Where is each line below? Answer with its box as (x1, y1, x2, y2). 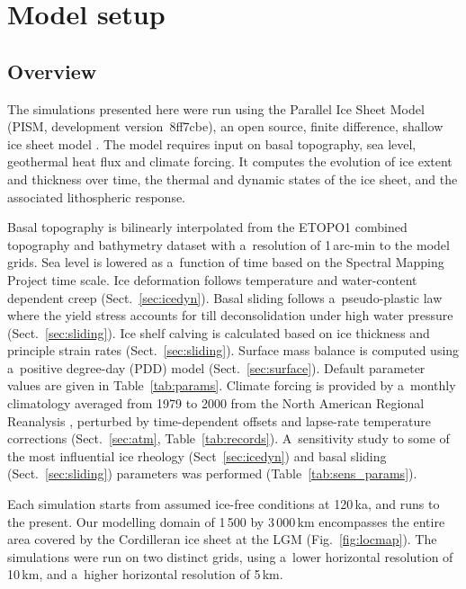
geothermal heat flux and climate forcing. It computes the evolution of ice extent (7, 152, 453, 171)
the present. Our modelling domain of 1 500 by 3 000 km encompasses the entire (7, 512, 445, 531)
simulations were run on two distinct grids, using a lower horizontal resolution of (7, 547, 453, 566)
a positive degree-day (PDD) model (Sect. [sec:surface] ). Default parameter (7, 358, 426, 377)
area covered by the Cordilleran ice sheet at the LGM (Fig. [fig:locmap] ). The (7, 530, 437, 549)
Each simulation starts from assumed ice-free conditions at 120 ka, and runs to (7, 495, 440, 513)
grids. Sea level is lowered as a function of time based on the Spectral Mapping (7, 253, 444, 272)
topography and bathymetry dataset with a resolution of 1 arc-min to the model (7, 235, 450, 254)
